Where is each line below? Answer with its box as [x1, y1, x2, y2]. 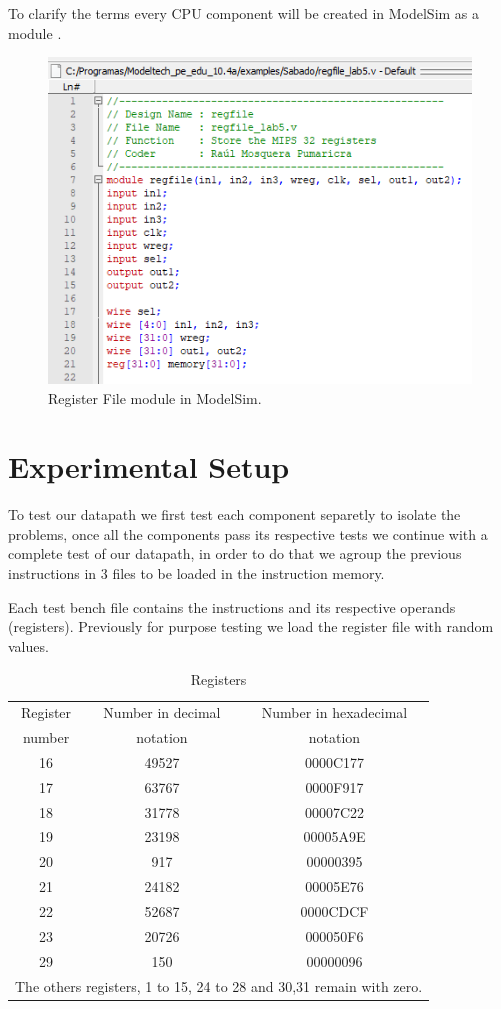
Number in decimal [103, 702, 221, 723]
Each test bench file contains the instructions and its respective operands [8, 596, 456, 617]
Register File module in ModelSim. [48, 387, 262, 408]
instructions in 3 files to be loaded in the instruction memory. [8, 563, 385, 584]
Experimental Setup [8, 446, 290, 487]
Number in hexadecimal [261, 702, 408, 723]
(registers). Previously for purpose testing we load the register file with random [8, 616, 494, 637]
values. [8, 635, 49, 656]
